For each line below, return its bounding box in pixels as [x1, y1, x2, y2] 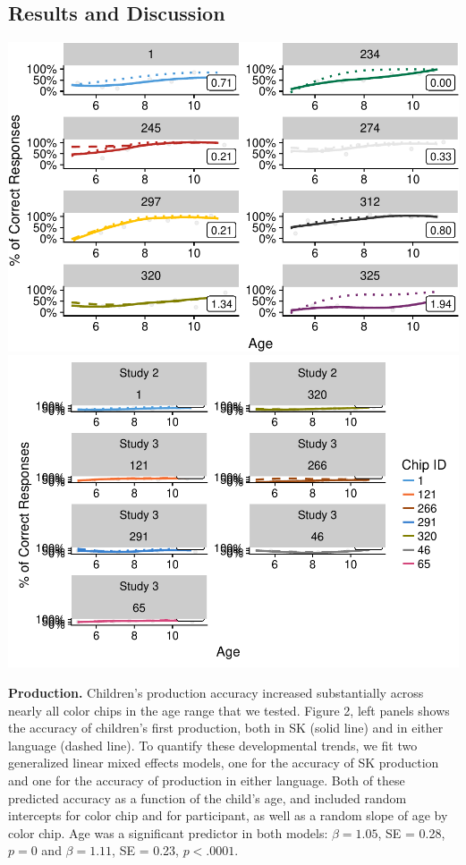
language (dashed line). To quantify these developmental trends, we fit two [8, 735, 418, 754]
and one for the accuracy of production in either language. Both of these [8, 770, 405, 789]
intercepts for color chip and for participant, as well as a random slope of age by [8, 806, 448, 825]
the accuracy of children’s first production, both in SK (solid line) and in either [8, 718, 444, 737]
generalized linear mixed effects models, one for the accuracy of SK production [8, 753, 439, 772]
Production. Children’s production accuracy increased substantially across [8, 683, 424, 701]
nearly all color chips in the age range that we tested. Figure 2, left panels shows [8, 700, 450, 719]
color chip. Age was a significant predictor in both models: [8, 823, 328, 842]
